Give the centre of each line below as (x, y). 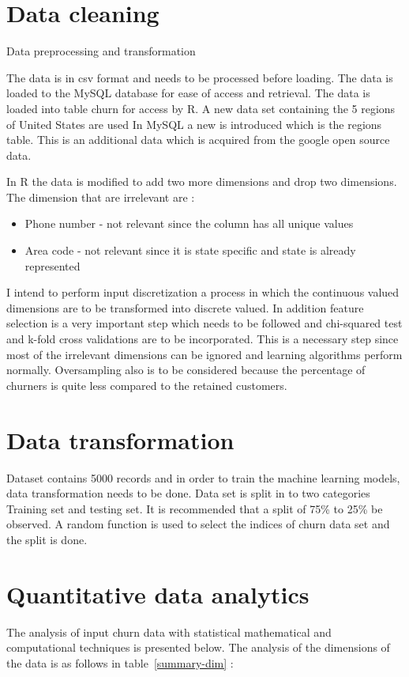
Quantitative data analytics (158, 594)
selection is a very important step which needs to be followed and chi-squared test (204, 323)
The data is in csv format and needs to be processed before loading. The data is (200, 77)
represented (53, 265)
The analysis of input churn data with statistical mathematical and (169, 632)
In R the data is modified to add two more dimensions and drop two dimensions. (202, 182)
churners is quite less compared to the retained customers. (147, 385)
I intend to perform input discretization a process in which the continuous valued (203, 292)
